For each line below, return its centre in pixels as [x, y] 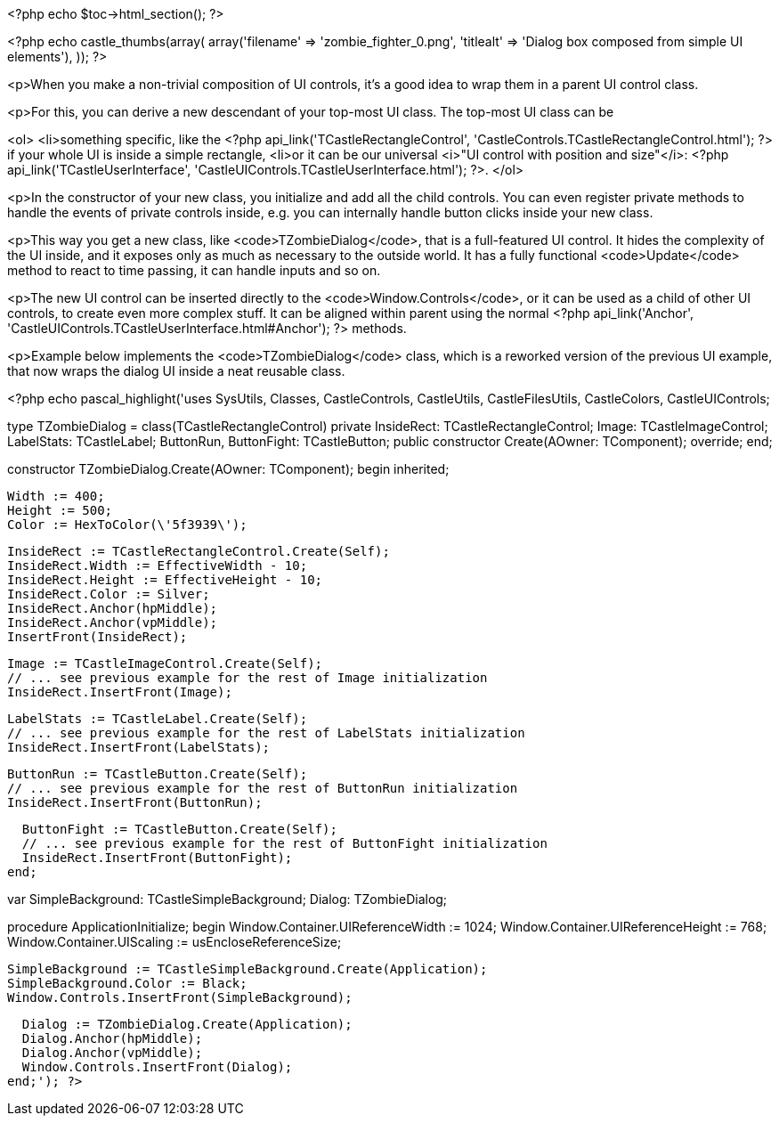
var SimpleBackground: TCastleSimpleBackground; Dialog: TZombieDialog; [227, 899]
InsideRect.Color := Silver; [109, 594]
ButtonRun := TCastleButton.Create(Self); [158, 774]
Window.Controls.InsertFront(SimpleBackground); [180, 997]
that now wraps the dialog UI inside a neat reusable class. [176, 371]
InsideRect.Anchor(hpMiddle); [113, 608]
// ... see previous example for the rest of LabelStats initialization [266, 733]
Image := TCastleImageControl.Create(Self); [165, 663]
